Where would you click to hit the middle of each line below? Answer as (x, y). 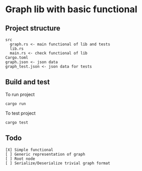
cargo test (17, 122)
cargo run (16, 104)
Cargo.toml (17, 58)
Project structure (33, 28)
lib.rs (17, 49)
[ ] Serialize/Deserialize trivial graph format (58, 163)
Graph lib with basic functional (71, 9)
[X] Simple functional (29, 150)
